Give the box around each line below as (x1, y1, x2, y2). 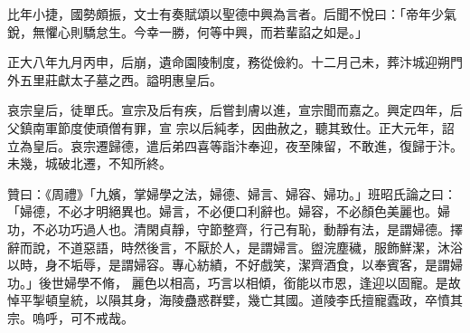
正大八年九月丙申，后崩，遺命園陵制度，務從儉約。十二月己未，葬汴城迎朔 (7, 52, 450, 71)
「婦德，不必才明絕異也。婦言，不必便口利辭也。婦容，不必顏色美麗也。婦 (7, 202, 450, 221)
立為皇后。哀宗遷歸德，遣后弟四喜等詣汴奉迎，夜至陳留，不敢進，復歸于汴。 (7, 136, 463, 155)
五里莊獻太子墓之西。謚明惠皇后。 (19, 70, 222, 89)
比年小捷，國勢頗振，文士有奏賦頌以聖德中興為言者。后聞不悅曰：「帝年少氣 (7, 5, 456, 23)
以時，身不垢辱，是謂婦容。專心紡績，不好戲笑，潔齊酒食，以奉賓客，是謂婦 (7, 255, 463, 274)
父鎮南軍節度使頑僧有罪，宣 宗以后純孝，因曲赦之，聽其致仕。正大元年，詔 (7, 118, 455, 137)
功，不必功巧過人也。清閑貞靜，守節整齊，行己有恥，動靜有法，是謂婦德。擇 (7, 219, 463, 238)
